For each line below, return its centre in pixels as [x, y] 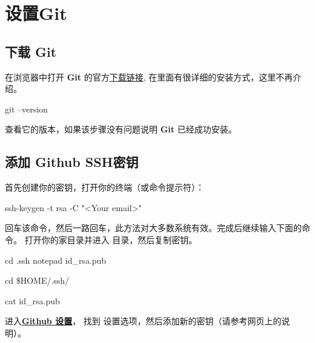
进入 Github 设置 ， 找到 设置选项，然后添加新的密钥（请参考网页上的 [143, 321]
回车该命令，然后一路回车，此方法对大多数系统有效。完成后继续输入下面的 [153, 228]
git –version [26, 109]
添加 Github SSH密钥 [72, 162]
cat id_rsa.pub [32, 300]
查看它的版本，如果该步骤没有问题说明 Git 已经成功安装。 [121, 129]
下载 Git [31, 51]
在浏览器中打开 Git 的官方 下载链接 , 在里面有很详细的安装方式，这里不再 [149, 77]
